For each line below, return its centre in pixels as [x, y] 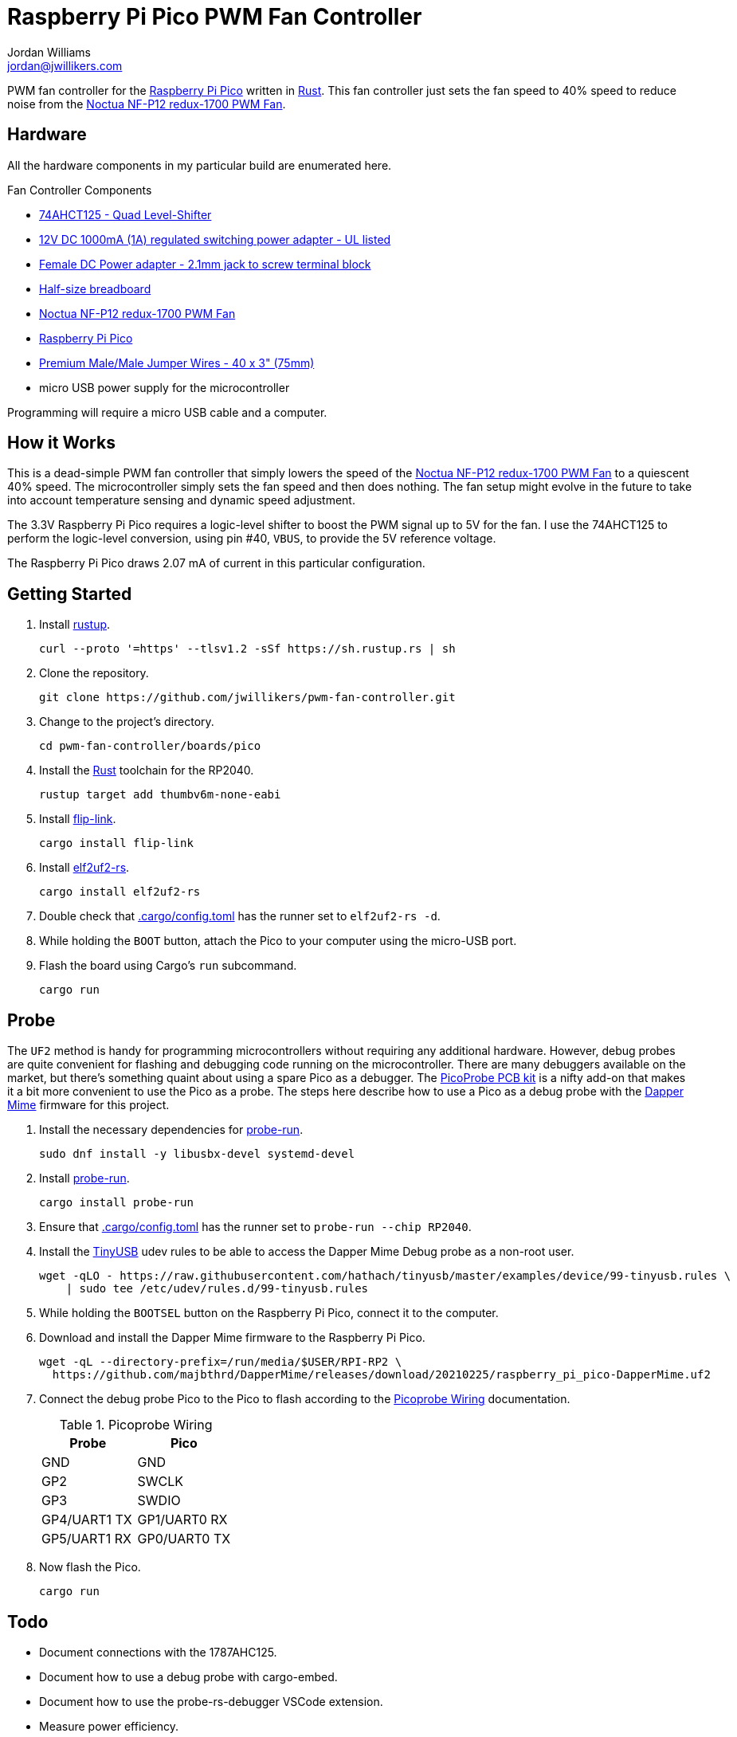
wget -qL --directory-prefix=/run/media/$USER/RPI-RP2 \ [221, 1362]
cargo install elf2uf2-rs [120, 892]
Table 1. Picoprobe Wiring [136, 1425]
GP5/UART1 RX [86, 1539]
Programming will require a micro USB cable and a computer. [167, 412]
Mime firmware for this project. [88, 1105]
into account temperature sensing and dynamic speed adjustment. [181, 500]
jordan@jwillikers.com [65, 65]
